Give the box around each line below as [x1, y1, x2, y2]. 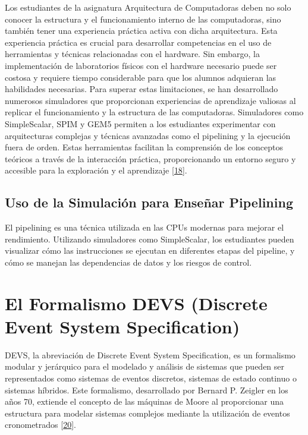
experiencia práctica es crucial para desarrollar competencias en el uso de [5, 36, 272, 48]
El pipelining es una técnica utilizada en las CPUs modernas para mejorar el [5, 221, 284, 234]
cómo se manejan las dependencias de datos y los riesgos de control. [5, 256, 252, 268]
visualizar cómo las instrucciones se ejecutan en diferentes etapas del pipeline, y [5, 244, 295, 257]
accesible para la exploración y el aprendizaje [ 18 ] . [5, 164, 187, 176]
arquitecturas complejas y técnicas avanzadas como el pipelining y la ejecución [5, 129, 291, 141]
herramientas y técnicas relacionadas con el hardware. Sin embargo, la [5, 48, 260, 60]
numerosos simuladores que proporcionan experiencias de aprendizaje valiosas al [5, 94, 296, 106]
